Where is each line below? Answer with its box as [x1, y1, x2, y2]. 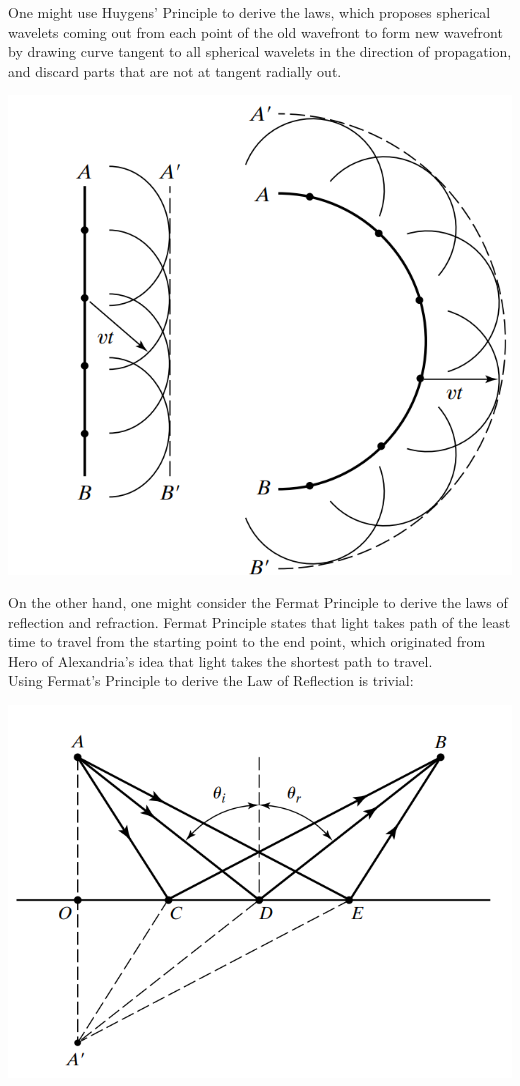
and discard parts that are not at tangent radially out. [8, 60, 342, 81]
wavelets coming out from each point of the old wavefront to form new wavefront [8, 21, 503, 42]
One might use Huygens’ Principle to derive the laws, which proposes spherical [8, 2, 491, 22]
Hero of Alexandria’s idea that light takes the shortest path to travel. [8, 650, 433, 671]
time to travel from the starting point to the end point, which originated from [8, 631, 486, 652]
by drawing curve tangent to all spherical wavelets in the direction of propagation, [8, 41, 512, 62]
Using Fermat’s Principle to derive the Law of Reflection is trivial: [8, 670, 414, 691]
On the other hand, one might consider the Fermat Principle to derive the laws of [8, 592, 508, 613]
